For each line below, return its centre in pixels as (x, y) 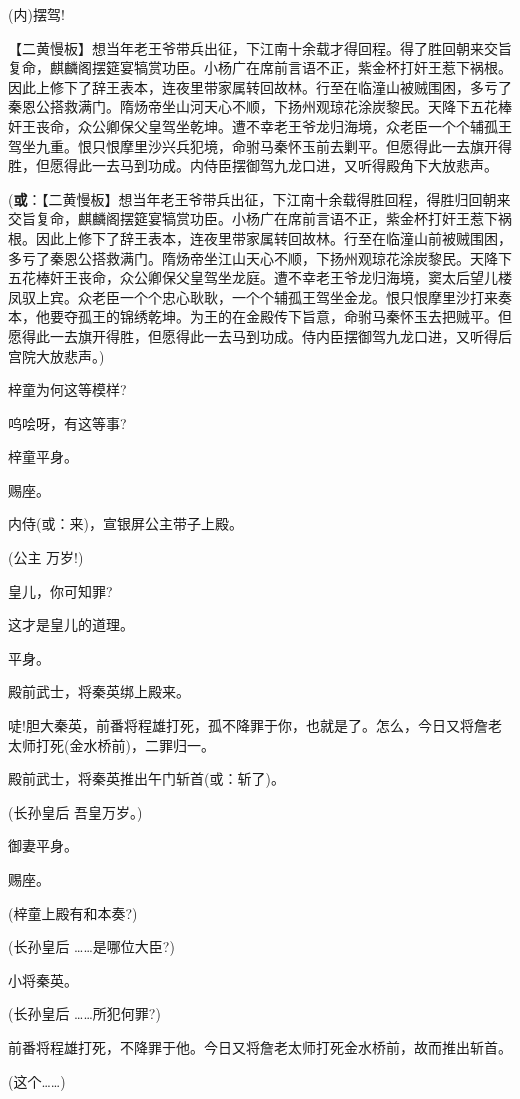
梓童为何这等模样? (67, 389)
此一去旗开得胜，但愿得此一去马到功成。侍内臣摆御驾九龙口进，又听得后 (273, 335)
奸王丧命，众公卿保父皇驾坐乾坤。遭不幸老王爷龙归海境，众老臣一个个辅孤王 (260, 125)
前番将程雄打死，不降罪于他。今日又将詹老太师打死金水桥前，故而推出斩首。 (260, 1046)
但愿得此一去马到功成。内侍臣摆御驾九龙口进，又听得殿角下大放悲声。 (266, 165)
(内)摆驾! (36, 14)
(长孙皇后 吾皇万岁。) (75, 811)
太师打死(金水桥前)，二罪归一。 (111, 744)
